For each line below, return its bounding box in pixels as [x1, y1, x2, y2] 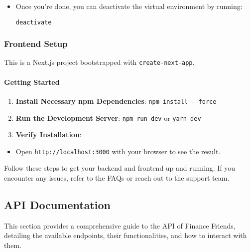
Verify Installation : [15, 129, 82, 140]
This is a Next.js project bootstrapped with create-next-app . [4, 57, 195, 67]
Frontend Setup [4, 37, 68, 50]
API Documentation [4, 197, 111, 213]
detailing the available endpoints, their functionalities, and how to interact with [4, 230, 247, 241]
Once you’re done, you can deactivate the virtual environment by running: [15, 1, 243, 11]
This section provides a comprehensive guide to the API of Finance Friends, [4, 220, 236, 231]
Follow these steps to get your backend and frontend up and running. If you [4, 163, 236, 173]
